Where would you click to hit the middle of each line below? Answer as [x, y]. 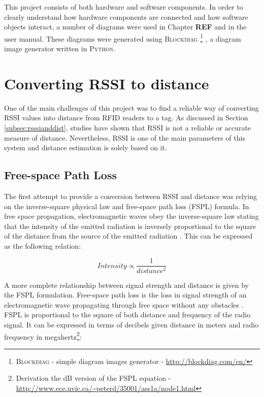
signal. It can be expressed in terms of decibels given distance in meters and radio [131, 324]
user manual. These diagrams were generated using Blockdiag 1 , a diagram [123, 38]
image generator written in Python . [60, 48]
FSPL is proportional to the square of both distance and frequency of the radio [127, 315]
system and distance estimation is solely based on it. [86, 147]
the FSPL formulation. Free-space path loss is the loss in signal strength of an [125, 295]
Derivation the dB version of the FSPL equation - [93, 378]
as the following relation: [43, 245]
